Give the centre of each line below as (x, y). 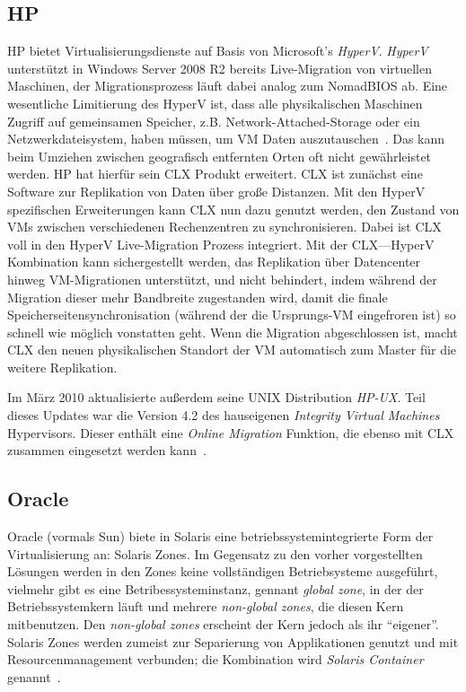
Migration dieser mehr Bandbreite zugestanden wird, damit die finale (198, 297)
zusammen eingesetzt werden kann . (107, 450)
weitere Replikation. (62, 367)
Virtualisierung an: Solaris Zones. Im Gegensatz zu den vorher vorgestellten (215, 553)
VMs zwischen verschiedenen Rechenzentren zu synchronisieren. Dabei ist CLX (224, 227)
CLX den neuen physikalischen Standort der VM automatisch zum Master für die (232, 350)
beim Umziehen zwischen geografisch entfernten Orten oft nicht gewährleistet (220, 156)
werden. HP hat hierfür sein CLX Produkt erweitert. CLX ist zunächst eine (215, 174)
